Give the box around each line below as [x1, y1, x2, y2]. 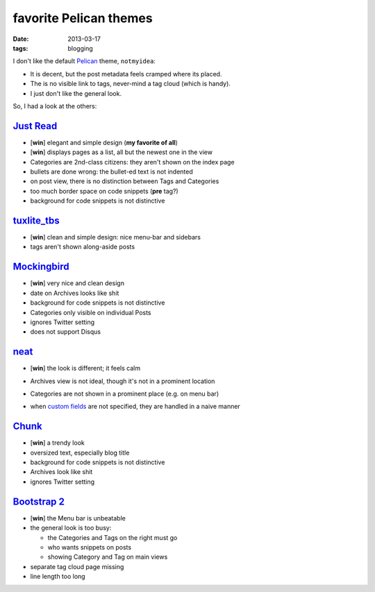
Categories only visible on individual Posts [30, 308, 152, 316]
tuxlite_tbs [12, 214, 60, 226]
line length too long [30, 573, 86, 581]
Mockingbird [12, 261, 69, 273]
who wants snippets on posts [47, 543, 132, 551]
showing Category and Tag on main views [47, 552, 168, 561]
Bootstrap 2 [12, 496, 65, 507]
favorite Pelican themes [12, 10, 153, 26]
